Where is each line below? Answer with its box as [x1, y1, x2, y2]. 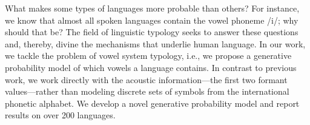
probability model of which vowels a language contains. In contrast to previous [5, 61, 297, 73]
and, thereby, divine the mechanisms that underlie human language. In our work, [5, 37, 306, 50]
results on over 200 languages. [5, 109, 116, 121]
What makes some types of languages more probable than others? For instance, [5, 2, 300, 14]
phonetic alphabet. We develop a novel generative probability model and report [5, 96, 300, 109]
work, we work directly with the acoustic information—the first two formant [5, 73, 288, 86]
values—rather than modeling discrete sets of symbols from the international [5, 85, 289, 98]
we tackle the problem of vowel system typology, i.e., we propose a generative [5, 49, 292, 62]
